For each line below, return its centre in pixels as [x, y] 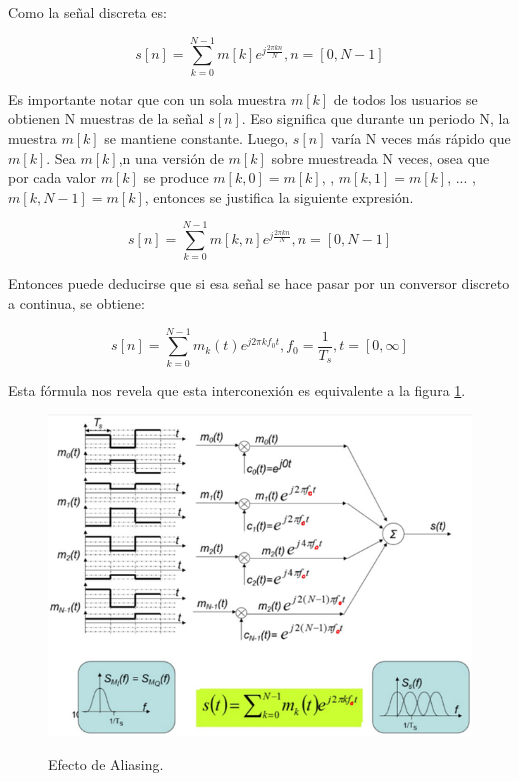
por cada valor [52, 177]
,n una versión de [171, 157]
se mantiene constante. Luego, [196, 137]
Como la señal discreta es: [87, 12]
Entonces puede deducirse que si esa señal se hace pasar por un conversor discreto [259, 283]
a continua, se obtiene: [76, 303]
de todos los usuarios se [405, 98]
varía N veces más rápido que [421, 137]
